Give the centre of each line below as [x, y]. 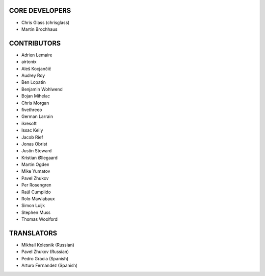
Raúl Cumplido [36, 192]
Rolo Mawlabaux [38, 199]
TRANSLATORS [33, 233]
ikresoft [29, 123]
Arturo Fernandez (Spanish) [50, 265]
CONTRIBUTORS [35, 43]
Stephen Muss [36, 212]
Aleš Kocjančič [36, 69]
